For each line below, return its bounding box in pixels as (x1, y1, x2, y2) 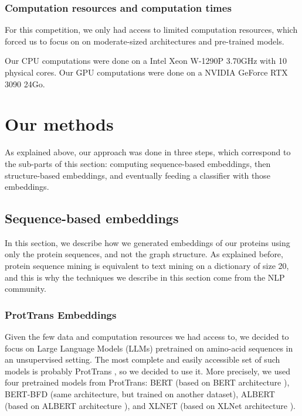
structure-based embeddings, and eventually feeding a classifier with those (5, 169, 270, 181)
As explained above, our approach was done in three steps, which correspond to (5, 146, 291, 158)
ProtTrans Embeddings (5, 307, 117, 322)
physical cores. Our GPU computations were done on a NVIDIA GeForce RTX (5, 66, 288, 78)
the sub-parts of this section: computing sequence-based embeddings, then (5, 157, 271, 169)
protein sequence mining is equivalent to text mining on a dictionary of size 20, (5, 260, 289, 272)
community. (5, 282, 46, 295)
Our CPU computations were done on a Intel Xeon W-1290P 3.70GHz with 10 (5, 54, 287, 67)
